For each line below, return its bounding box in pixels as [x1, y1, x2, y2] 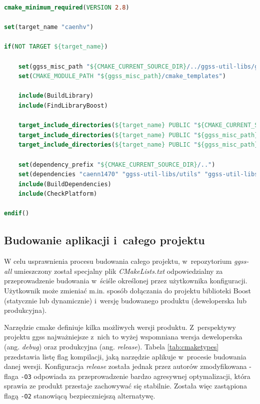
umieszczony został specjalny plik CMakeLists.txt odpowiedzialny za [14, 265, 223, 276]
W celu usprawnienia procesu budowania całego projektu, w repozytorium [4, 256, 232, 266]
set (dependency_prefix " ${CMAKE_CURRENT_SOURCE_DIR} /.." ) [18, 161, 215, 168]
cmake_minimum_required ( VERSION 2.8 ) [4, 4, 129, 11]
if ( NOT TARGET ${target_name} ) [4, 43, 108, 51]
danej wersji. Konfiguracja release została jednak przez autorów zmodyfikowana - [4, 361, 251, 371]
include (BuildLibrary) [18, 92, 93, 100]
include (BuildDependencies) [18, 180, 111, 188]
